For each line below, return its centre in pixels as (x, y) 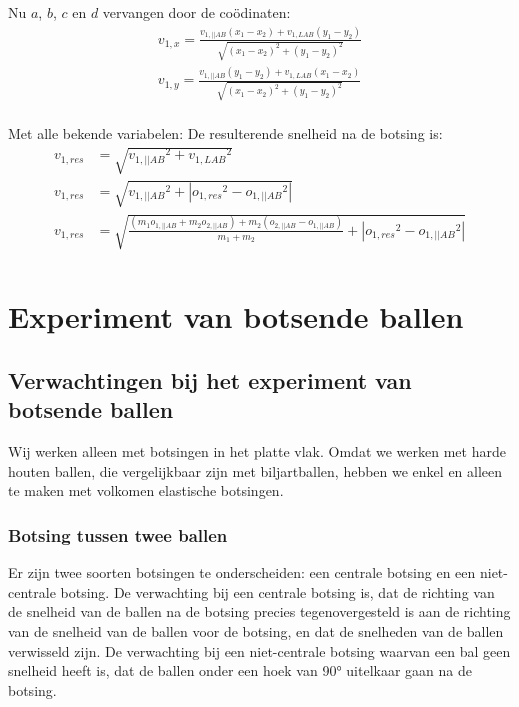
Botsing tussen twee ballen (118, 534)
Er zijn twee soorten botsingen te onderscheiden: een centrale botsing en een (242, 572)
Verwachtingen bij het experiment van (210, 380)
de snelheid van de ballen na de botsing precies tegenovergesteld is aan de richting (259, 611)
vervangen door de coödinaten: (196, 12)
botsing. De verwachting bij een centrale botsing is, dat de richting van (277, 591)
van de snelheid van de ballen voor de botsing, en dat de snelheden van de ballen (256, 631)
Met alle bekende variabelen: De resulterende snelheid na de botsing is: (225, 132)
